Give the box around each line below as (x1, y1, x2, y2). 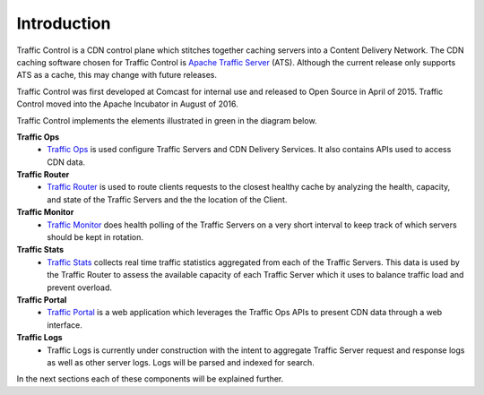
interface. (47, 319, 82, 331)
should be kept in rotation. (47, 232, 143, 243)
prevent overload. (47, 282, 112, 293)
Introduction (16, 13, 111, 33)
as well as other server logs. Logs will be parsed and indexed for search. (47, 356, 315, 367)
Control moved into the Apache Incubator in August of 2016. (16, 99, 238, 109)
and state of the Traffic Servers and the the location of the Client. (47, 193, 288, 205)
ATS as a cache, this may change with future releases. (16, 70, 218, 81)
